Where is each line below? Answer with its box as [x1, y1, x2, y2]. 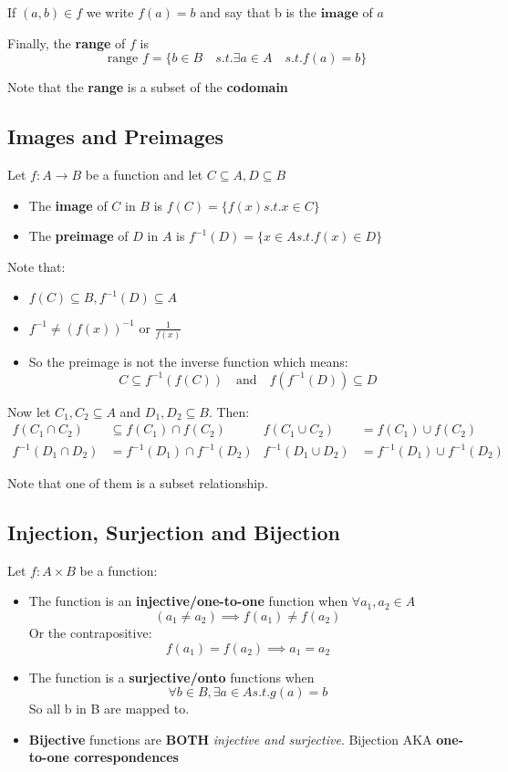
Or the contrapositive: [28, 623, 152, 642]
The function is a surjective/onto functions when [28, 667, 315, 686]
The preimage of [28, 226, 129, 245]
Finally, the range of [7, 33, 126, 52]
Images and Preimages [7, 122, 224, 151]
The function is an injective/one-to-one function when [28, 591, 348, 610]
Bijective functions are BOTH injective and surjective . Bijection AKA [28, 729, 432, 748]
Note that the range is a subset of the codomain [7, 78, 288, 97]
